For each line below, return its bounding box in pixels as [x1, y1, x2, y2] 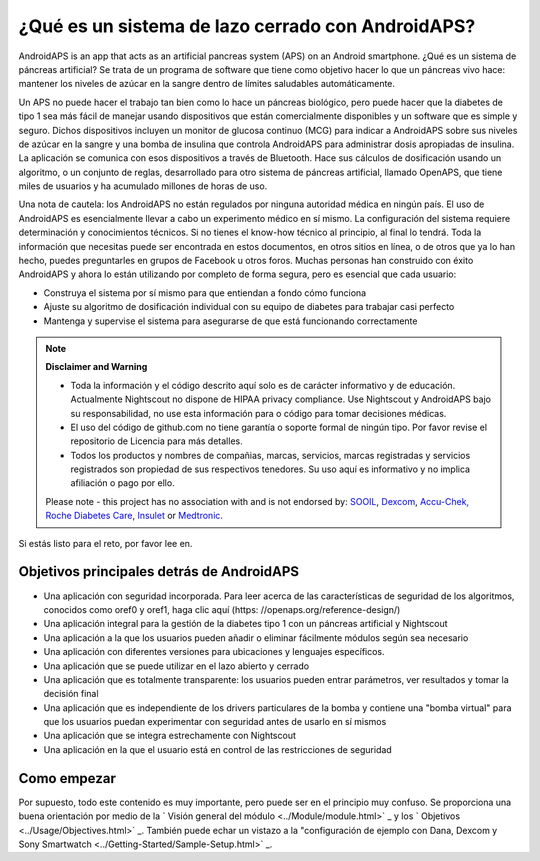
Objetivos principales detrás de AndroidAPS [18, 563, 300, 580]
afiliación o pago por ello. [70, 477, 175, 489]
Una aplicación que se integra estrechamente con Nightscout [43, 730, 297, 742]
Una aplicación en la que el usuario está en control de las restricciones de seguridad [43, 743, 392, 755]
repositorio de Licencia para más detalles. [70, 435, 244, 447]
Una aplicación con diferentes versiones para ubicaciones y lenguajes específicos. [43, 646, 385, 658]
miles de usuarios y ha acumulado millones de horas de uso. [18, 180, 268, 192]
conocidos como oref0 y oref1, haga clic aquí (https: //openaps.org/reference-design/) [43, 603, 401, 615]
